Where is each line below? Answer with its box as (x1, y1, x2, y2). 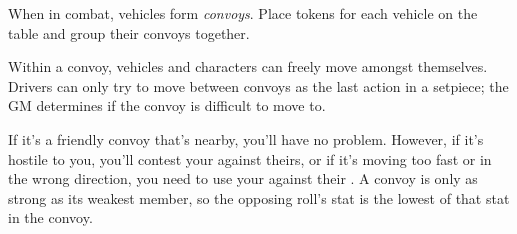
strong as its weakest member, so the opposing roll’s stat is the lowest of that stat (8, 187, 510, 208)
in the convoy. (8, 207, 93, 228)
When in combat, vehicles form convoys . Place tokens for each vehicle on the (8, 3, 478, 23)
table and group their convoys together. (8, 22, 250, 43)
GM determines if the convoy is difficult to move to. (8, 95, 326, 116)
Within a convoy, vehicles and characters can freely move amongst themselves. (8, 56, 488, 77)
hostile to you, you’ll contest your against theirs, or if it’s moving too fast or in (8, 148, 492, 169)
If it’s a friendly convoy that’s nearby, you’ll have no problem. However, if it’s (8, 128, 484, 149)
